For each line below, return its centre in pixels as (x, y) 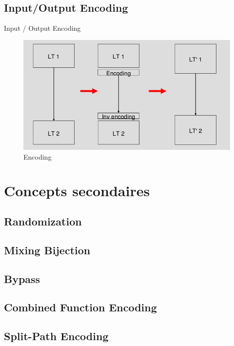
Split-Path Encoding (56, 336)
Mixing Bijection (47, 250)
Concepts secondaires (77, 190)
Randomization (43, 221)
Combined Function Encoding (80, 307)
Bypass (22, 278)
